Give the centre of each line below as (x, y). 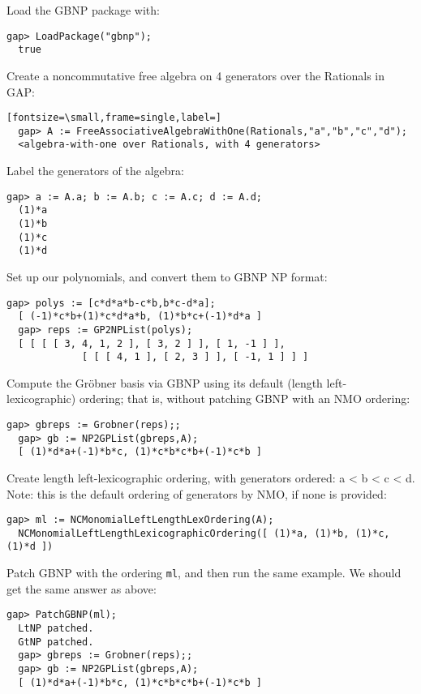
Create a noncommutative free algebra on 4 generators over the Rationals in (196, 75)
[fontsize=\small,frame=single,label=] (114, 118)
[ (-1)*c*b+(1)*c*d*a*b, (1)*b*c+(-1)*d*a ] (140, 317)
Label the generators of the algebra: (95, 171)
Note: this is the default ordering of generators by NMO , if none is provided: (197, 493)
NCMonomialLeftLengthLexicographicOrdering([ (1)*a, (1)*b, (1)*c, (204, 533)
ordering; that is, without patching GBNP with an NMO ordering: (245, 398)
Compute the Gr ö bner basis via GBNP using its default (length (165, 382)
